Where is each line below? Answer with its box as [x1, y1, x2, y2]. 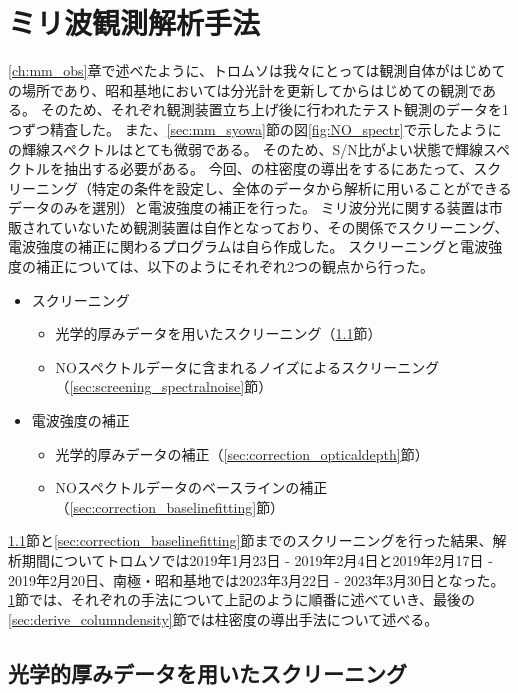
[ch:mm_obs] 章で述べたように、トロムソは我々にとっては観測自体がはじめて [8, 60, 506, 81]
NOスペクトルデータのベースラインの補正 [55, 477, 328, 498]
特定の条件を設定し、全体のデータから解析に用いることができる [91, 177, 512, 198]
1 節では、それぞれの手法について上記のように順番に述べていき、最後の [8, 589, 476, 610]
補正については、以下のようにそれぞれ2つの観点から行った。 [35, 256, 435, 277]
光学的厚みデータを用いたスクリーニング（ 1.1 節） [55, 323, 382, 344]
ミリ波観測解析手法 [8, 2, 261, 43]
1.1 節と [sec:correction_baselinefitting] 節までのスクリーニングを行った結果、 [8, 530, 493, 551]
